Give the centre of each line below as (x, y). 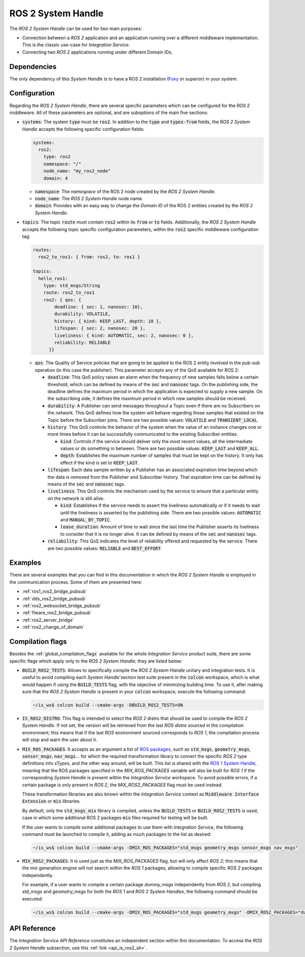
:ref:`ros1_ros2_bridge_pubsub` (55, 591)
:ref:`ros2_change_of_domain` (53, 627)
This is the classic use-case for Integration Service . (76, 45)
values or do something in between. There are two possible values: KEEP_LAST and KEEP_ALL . (160, 449)
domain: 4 (56, 178)
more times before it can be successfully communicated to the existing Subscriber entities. (143, 434)
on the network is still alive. (76, 498)
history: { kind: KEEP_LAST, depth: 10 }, (108, 321)
